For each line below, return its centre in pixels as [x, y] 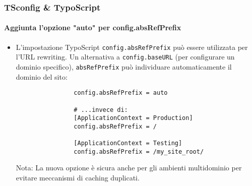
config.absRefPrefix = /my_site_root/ [139, 151]
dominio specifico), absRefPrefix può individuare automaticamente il [124, 66]
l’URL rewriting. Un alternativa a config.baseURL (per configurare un [125, 57]
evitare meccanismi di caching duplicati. [78, 178]
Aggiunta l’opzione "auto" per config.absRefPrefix [93, 27]
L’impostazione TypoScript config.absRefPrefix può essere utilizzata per [132, 47]
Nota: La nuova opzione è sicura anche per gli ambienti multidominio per [129, 168]
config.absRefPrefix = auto [121, 93]
